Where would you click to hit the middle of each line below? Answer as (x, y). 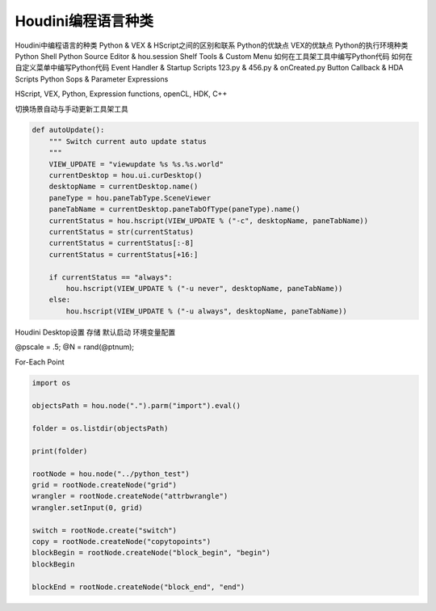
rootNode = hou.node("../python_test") (111, 474)
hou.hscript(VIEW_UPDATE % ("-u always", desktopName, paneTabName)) (206, 311)
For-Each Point (40, 362)
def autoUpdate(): (68, 130)
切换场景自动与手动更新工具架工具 (71, 108)
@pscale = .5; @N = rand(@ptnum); (75, 347)
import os (51, 383)
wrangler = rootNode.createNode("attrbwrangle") (130, 496)
